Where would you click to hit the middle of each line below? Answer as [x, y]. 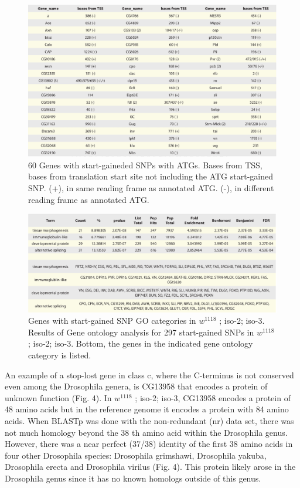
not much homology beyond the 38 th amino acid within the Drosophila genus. [146, 432]
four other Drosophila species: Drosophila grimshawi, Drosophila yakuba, [136, 455]
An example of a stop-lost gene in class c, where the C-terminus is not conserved [149, 375]
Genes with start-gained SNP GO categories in [112, 321]
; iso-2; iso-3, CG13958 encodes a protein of [213, 397]
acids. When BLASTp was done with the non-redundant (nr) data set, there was [149, 421]
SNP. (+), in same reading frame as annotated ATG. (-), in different [151, 187]
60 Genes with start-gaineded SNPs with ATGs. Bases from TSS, [145, 165]
